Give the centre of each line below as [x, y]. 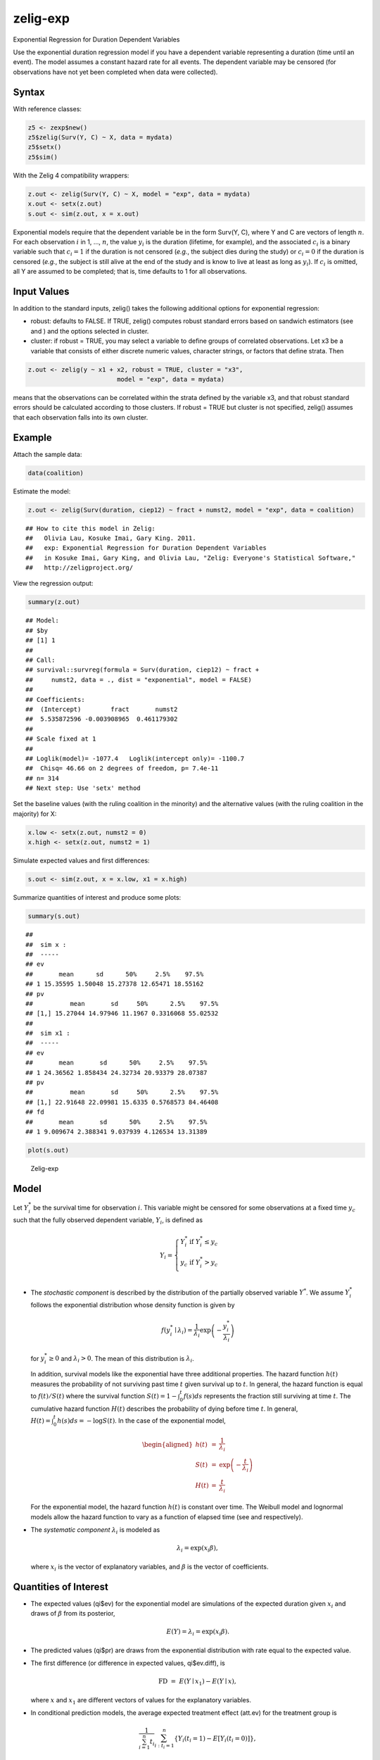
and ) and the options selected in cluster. [90, 331]
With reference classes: [47, 108]
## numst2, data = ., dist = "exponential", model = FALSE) [139, 680]
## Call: [40, 660]
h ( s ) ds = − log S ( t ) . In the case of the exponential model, [142, 1420]
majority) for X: [35, 814]
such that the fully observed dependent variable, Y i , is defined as [108, 1221]
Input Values [41, 291]
